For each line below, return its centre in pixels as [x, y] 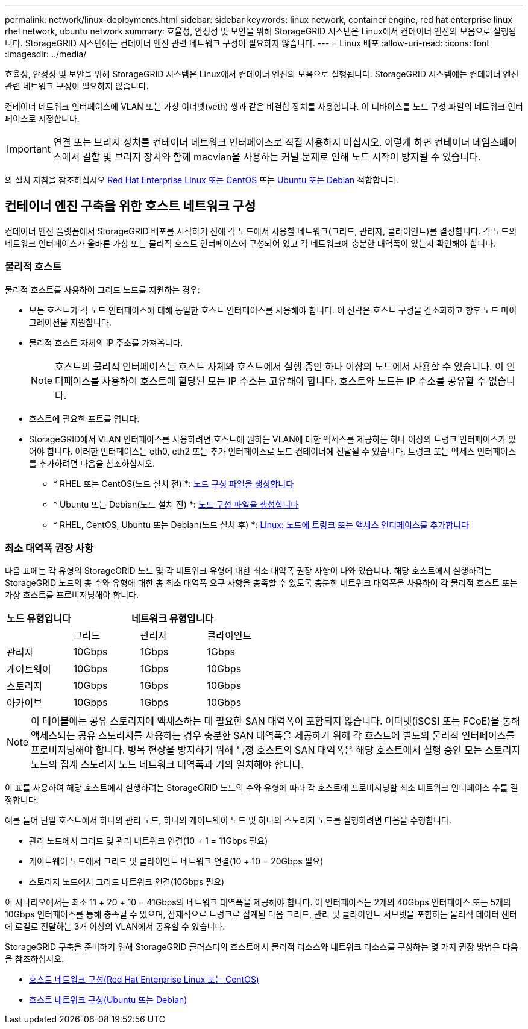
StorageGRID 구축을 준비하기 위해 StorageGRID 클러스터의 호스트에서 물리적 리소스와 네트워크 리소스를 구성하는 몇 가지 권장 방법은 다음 [262, 947]
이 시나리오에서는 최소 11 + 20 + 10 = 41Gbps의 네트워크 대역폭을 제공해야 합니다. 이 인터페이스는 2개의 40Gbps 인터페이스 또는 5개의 [258, 902]
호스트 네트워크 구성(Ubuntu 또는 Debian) [108, 1000]
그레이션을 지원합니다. [70, 322]
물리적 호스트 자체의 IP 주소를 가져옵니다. [106, 342]
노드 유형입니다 [39, 619]
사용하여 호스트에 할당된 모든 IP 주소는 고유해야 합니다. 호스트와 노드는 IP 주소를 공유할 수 [294, 381]
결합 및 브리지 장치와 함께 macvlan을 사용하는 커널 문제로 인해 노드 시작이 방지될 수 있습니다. [281, 157]
